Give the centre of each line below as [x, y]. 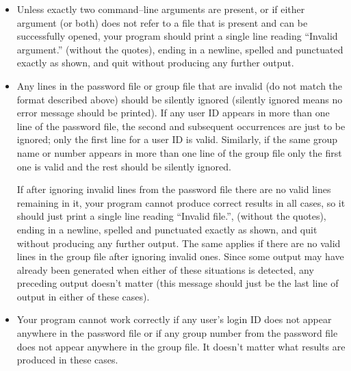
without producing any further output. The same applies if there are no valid [179, 243]
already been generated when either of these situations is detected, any [165, 269]
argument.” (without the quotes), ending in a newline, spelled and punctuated [180, 49]
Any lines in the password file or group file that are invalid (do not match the [180, 85]
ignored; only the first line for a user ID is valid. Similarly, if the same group [177, 139]
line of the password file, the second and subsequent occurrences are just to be [181, 126]
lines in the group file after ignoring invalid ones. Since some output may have [180, 256]
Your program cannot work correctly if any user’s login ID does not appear [174, 319]
